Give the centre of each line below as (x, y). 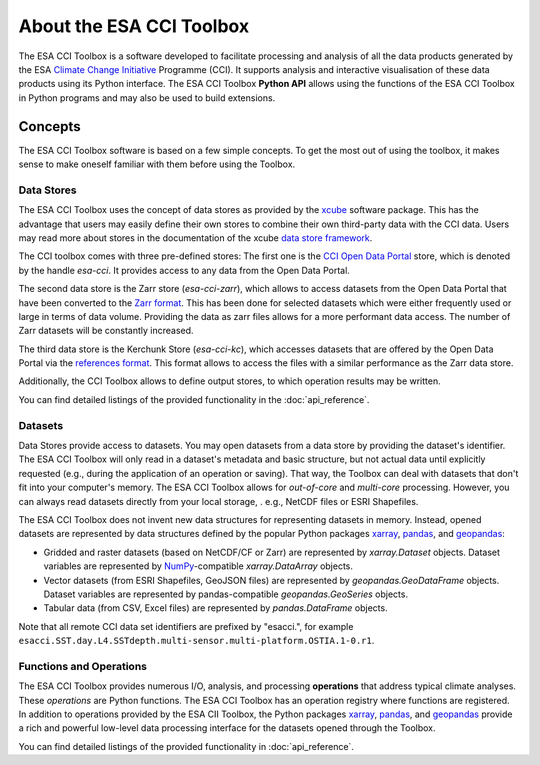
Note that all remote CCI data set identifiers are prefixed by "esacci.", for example (186, 626)
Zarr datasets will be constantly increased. (106, 331)
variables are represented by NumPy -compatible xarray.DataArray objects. (198, 566)
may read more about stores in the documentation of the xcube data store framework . (195, 237)
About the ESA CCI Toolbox (134, 26)
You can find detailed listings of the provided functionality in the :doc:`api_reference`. (194, 399)
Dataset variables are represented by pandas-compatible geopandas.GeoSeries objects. (226, 594)
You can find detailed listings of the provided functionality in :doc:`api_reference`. (186, 746)
